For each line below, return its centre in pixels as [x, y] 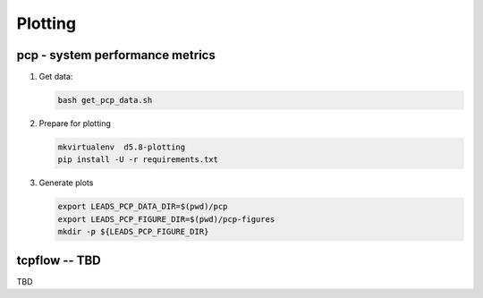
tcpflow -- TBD [59, 260]
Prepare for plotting [75, 123]
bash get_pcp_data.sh [105, 100]
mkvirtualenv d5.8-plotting [122, 147]
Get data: [56, 77]
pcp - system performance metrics [116, 55]
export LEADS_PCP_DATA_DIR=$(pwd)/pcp [143, 207]
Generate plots [66, 183]
